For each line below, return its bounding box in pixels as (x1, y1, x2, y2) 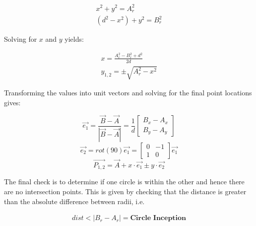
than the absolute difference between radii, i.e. (4, 196, 145, 206)
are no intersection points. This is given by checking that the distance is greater (4, 186, 247, 196)
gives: (4, 97, 21, 107)
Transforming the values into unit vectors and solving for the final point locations (4, 87, 252, 98)
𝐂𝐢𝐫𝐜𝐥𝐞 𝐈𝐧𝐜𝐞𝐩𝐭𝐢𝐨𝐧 (130, 215, 187, 222)
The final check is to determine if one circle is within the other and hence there (4, 176, 245, 187)
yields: (64, 34, 84, 44)
